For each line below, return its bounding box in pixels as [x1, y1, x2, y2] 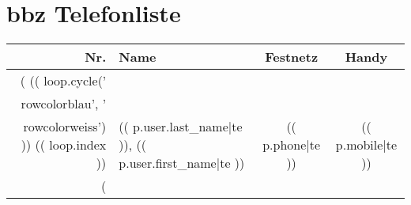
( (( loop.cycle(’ [20, 71, 107, 90]
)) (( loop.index [21, 135, 107, 154]
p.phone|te [262, 135, 321, 154]
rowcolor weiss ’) [23, 117, 107, 136]
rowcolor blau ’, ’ [21, 94, 107, 113]
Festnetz [265, 47, 319, 66]
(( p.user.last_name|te [119, 117, 243, 136]
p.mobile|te [335, 135, 398, 154]
